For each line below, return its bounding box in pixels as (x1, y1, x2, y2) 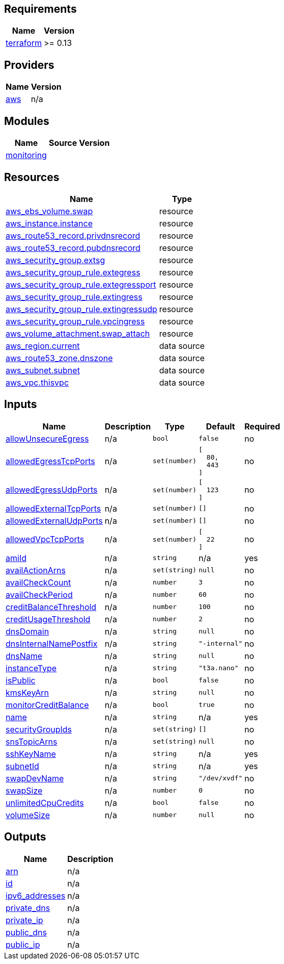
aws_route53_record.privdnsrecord (6, 230, 140, 241)
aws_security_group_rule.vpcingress (6, 316, 145, 326)
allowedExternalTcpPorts (6, 503, 101, 514)
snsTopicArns (6, 736, 58, 747)
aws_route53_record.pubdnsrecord (6, 242, 140, 253)
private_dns (6, 902, 50, 913)
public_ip (6, 939, 40, 950)
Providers (4, 58, 54, 71)
